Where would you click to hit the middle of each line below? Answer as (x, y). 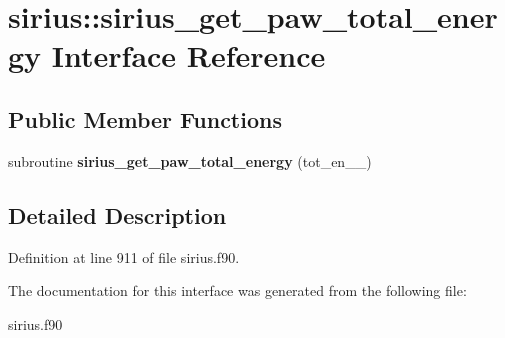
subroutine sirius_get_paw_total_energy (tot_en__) (190, 160)
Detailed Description (117, 214)
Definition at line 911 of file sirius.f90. (124, 256)
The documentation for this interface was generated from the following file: (237, 290)
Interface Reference (188, 55)
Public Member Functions (145, 118)
